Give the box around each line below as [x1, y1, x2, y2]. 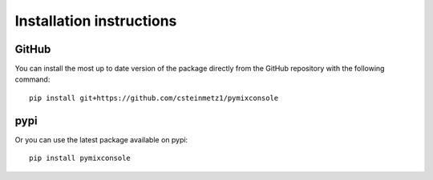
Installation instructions [14, 12, 177, 30]
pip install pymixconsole [29, 154, 132, 163]
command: [14, 74, 51, 84]
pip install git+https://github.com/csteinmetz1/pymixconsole [29, 93, 279, 102]
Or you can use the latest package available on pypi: [14, 134, 188, 144]
